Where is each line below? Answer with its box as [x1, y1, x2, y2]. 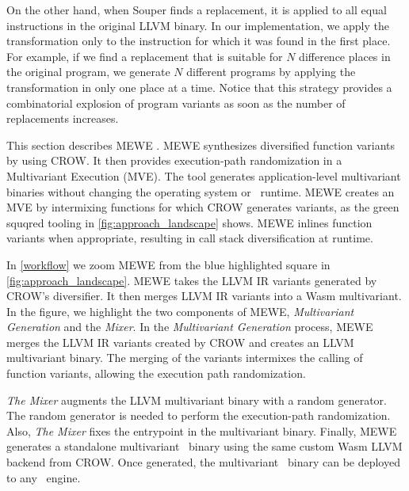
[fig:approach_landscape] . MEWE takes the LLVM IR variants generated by [6, 272, 377, 288]
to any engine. [6, 469, 81, 485]
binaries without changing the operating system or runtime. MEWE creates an [6, 183, 395, 200]
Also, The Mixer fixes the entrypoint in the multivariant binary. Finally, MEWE [6, 422, 397, 439]
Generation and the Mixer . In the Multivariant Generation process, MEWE [6, 318, 373, 335]
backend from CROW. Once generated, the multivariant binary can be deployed [6, 454, 400, 470]
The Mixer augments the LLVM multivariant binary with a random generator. [6, 391, 387, 408]
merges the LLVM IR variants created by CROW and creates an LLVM [6, 333, 354, 350]
